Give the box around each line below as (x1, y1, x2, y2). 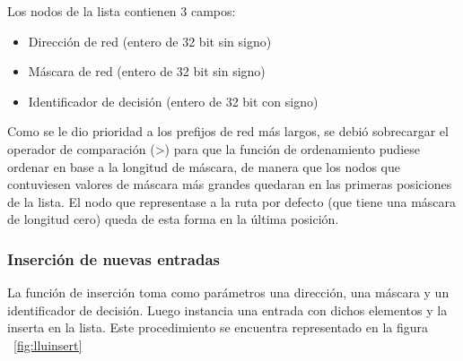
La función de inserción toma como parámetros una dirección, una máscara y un (7, 283, 450, 302)
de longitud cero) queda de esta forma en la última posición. (7, 210, 339, 228)
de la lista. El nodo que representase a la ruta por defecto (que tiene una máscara (7, 192, 457, 211)
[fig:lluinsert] (13, 335, 83, 354)
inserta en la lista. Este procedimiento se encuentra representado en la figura (7, 318, 429, 337)
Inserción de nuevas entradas (7, 247, 220, 270)
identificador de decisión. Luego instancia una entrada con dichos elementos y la (7, 300, 448, 319)
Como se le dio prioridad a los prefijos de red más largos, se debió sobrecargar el (7, 122, 449, 141)
